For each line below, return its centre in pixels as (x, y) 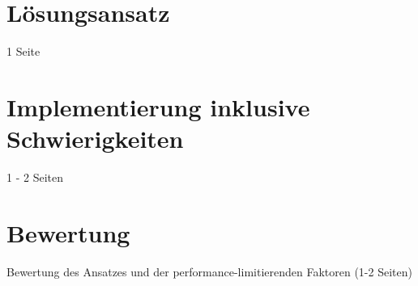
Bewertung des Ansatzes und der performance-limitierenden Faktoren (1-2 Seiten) (209, 271)
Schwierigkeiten (95, 139)
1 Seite (23, 51)
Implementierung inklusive (158, 106)
